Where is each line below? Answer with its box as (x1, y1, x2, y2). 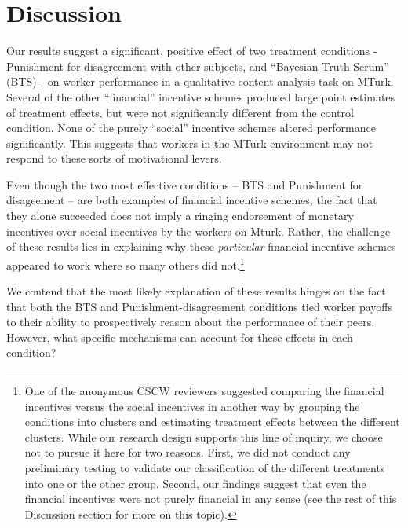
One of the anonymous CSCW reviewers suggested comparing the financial (24, 383, 384, 399)
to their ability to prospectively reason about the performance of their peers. (6, 313, 375, 330)
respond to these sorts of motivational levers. (6, 150, 222, 167)
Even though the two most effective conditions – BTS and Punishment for (6, 176, 363, 192)
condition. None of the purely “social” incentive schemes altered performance (6, 119, 376, 136)
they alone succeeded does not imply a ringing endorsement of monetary (6, 207, 354, 224)
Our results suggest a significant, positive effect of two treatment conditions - (6, 42, 377, 59)
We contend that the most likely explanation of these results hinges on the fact (6, 283, 386, 299)
